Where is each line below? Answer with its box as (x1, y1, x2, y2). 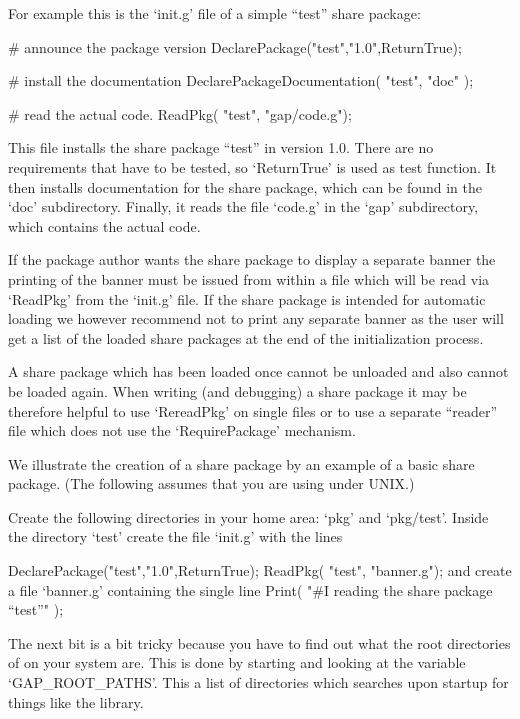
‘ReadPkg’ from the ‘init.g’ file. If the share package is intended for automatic (8, 288, 486, 309)
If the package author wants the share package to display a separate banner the (8, 249, 496, 270)
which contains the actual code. (8, 215, 201, 236)
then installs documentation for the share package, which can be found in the (8, 176, 482, 197)
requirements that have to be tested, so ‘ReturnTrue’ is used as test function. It (8, 156, 497, 177)
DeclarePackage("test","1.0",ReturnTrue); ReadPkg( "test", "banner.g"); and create (8, 560, 512, 581)
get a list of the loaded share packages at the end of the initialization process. (8, 327, 484, 348)
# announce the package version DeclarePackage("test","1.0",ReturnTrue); (8, 36, 462, 57)
